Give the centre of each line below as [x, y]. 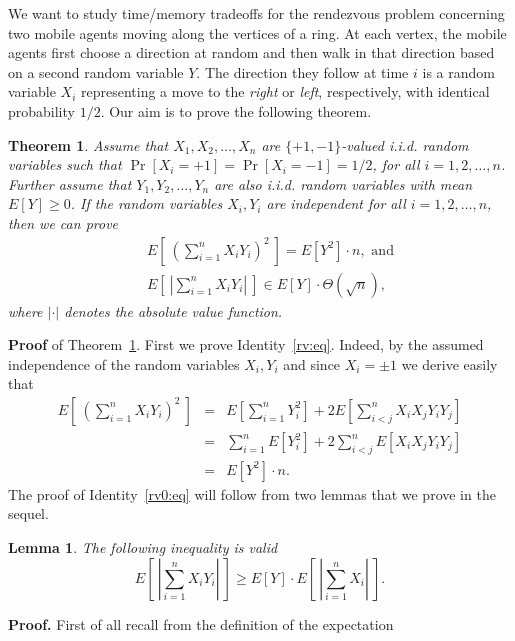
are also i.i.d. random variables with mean [343, 183]
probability [41, 110]
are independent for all [336, 203]
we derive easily [449, 363]
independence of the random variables [124, 363]
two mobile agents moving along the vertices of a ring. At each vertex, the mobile [257, 32]
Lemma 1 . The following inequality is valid [143, 547]
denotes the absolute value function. [173, 310]
